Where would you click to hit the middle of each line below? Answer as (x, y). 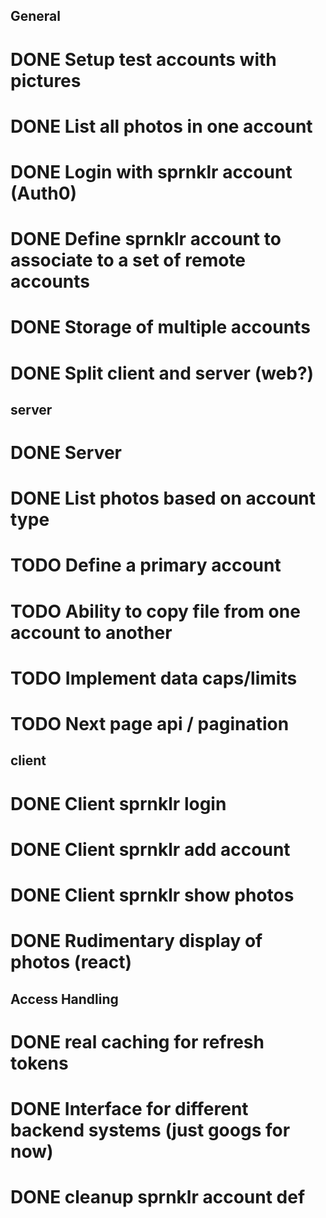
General (36, 16)
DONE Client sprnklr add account (150, 849)
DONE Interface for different (129, 1108)
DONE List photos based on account (163, 498)
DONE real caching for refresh (137, 1041)
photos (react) (71, 962)
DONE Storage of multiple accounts (160, 327)
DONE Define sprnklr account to (146, 239)
